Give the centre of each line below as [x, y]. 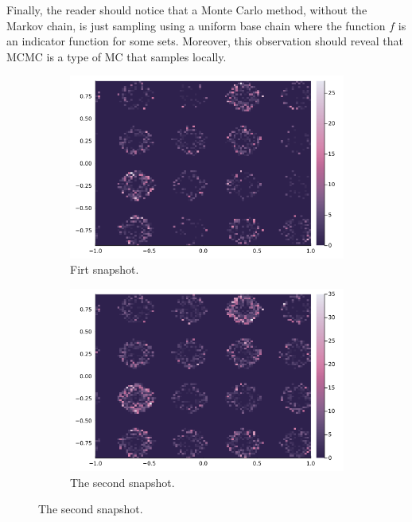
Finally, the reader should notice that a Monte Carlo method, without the [187, 10]
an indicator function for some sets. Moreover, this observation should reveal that [205, 41]
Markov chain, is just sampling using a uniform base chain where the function [196, 25]
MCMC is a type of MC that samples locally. [117, 56]
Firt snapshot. [105, 269]
